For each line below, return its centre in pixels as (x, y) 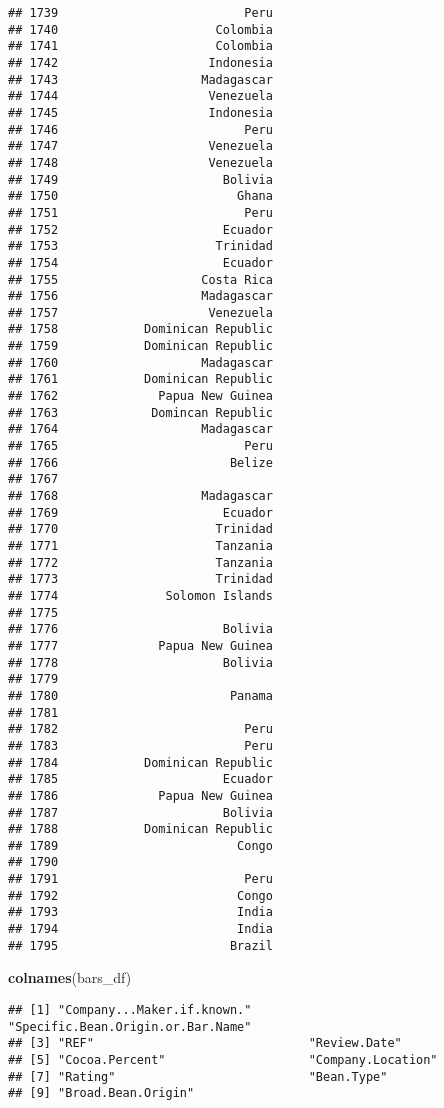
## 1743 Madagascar (140, 79)
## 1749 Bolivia (140, 179)
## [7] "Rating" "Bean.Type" (198, 1076)
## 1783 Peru (140, 745)
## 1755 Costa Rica (140, 279)
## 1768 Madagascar (140, 496)
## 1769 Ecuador (140, 512)
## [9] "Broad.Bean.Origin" (101, 1093)
